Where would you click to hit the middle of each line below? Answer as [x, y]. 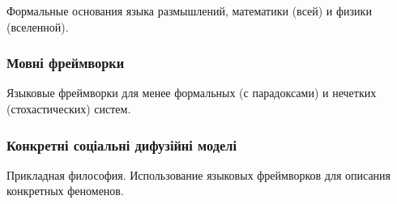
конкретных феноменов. [65, 191]
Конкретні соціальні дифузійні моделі [122, 144]
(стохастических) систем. [69, 108]
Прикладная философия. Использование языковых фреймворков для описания [199, 174]
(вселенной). [38, 26]
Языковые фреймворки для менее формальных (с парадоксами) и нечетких [192, 93]
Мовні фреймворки [66, 63]
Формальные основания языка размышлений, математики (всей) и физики [189, 11]
